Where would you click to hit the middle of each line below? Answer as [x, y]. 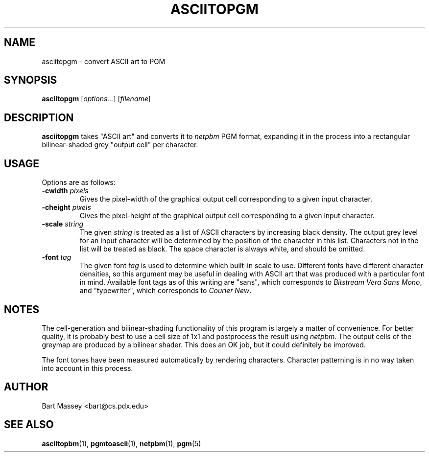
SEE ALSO [29, 425]
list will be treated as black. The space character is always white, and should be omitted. [222, 249]
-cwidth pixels [65, 191]
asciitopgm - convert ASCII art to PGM [104, 61]
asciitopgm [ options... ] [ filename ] [96, 99]
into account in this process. [87, 368]
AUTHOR [26, 387]
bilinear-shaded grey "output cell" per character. [120, 145]
